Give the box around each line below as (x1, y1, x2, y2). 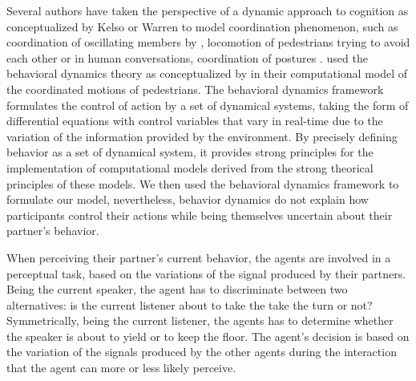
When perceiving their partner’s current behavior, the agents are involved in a (6, 249, 391, 265)
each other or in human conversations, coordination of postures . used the (6, 49, 368, 66)
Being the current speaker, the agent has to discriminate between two (6, 281, 348, 298)
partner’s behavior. (6, 222, 99, 239)
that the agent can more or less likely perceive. (6, 359, 236, 376)
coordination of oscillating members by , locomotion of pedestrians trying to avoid (6, 34, 410, 51)
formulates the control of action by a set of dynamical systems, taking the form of (6, 96, 409, 113)
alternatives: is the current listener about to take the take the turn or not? (6, 296, 373, 313)
